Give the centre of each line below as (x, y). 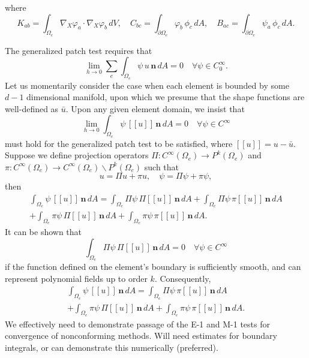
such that (162, 166)
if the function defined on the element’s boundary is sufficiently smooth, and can (153, 267)
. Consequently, (183, 278)
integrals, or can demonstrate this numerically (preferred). (112, 348)
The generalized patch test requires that (79, 50)
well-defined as (32, 108)
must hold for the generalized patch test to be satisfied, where (119, 143)
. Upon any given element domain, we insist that (155, 108)
